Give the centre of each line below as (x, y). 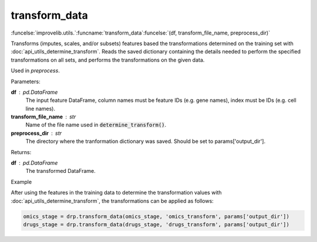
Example (21, 182)
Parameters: (26, 81)
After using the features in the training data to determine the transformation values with (117, 193)
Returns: (21, 152)
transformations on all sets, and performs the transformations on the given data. (108, 60)
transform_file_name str (43, 117)
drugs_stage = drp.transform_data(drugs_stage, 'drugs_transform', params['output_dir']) (156, 224)
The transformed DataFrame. (61, 171)
